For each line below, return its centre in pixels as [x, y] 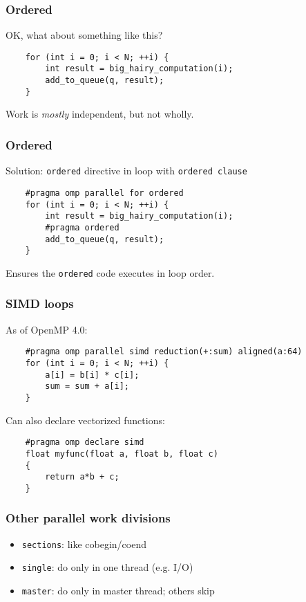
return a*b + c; [82, 477]
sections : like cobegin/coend [84, 544]
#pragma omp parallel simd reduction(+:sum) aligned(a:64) [164, 352]
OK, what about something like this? [84, 35]
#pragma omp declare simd [85, 443]
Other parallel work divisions [88, 518]
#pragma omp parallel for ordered [104, 193]
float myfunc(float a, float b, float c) [122, 454]
